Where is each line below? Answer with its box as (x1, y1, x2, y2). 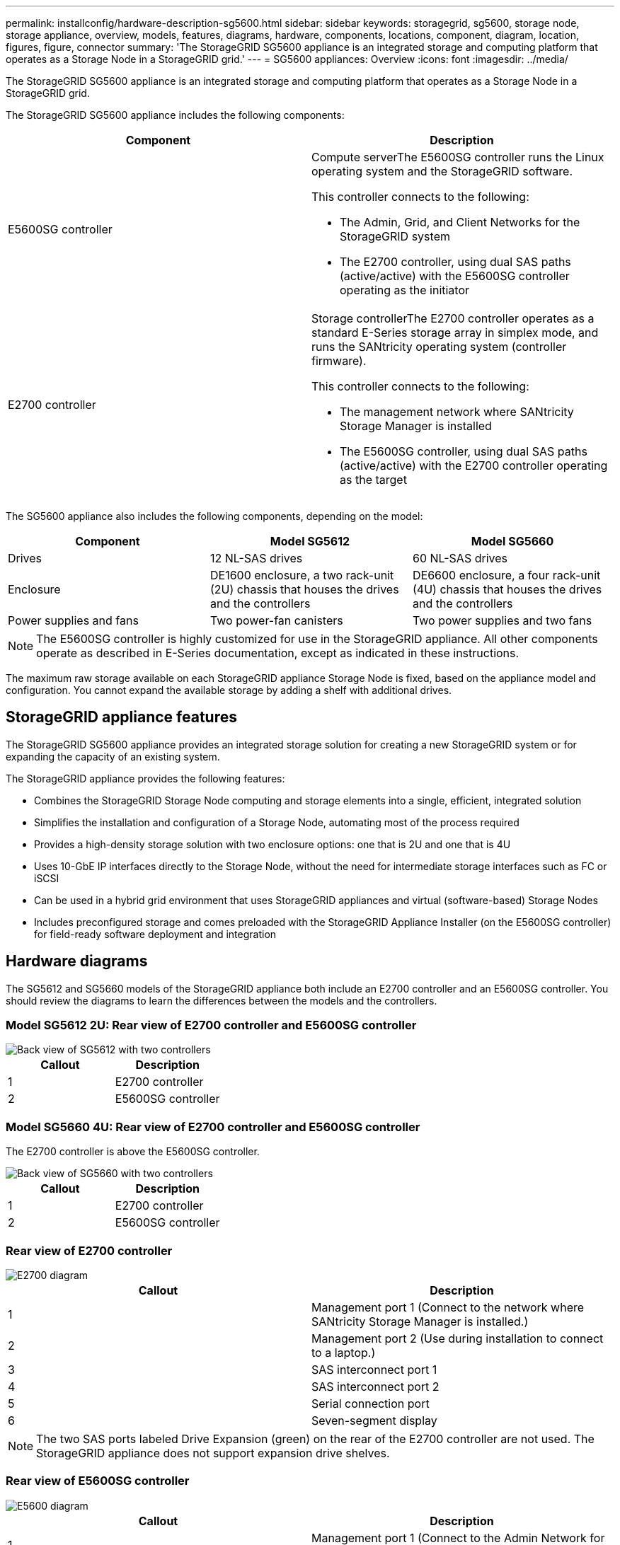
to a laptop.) (311, 1345, 376, 1360)
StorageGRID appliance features (6, 708, 237, 727)
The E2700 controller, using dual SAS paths (340, 255, 571, 269)
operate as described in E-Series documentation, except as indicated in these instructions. (36, 646, 519, 660)
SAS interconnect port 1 (311, 1362, 437, 1377)
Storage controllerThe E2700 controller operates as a (311, 311, 595, 325)
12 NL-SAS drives (209, 551, 303, 565)
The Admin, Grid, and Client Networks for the (340, 215, 580, 229)
